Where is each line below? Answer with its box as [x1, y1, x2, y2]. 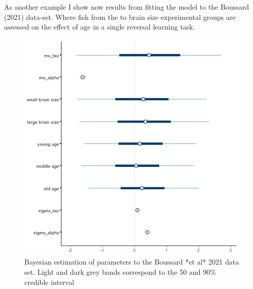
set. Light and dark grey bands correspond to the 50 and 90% [24, 266, 216, 277]
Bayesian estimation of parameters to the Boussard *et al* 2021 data [24, 256, 239, 267]
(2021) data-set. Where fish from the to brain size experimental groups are [4, 11, 236, 22]
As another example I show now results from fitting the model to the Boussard [4, 2, 249, 12]
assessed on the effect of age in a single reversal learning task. [4, 21, 195, 32]
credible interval [24, 276, 75, 287]
